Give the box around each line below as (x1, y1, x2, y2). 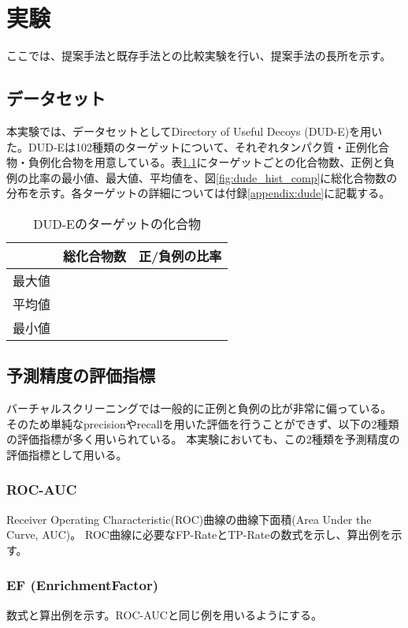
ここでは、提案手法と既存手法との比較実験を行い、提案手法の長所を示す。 (6, 47, 391, 64)
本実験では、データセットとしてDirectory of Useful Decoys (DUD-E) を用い (6, 122, 383, 139)
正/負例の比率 (139, 246, 222, 265)
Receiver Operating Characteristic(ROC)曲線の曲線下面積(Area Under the (6, 510, 372, 527)
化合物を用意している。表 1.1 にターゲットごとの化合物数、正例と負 (50, 154, 395, 170)
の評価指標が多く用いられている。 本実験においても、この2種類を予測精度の (6, 431, 400, 447)
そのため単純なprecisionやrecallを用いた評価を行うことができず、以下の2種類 (6, 415, 399, 432)
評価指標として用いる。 (6, 446, 128, 462)
